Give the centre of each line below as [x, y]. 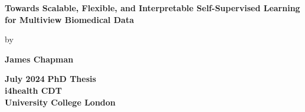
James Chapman [39, 59]
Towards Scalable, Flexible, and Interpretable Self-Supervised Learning [152, 8]
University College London [60, 102]
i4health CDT [33, 90]
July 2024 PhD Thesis [50, 79]
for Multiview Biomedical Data [69, 19]
